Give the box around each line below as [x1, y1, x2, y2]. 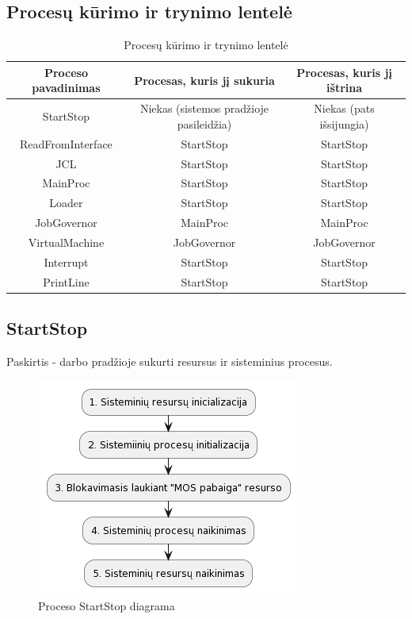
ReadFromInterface [20, 135, 113, 152]
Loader [49, 194, 83, 211]
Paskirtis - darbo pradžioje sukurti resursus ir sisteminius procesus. [6, 352, 333, 369]
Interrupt [44, 253, 89, 270]
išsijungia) [319, 115, 369, 132]
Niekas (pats [314, 100, 375, 117]
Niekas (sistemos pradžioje [139, 100, 269, 117]
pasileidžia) [177, 115, 232, 132]
